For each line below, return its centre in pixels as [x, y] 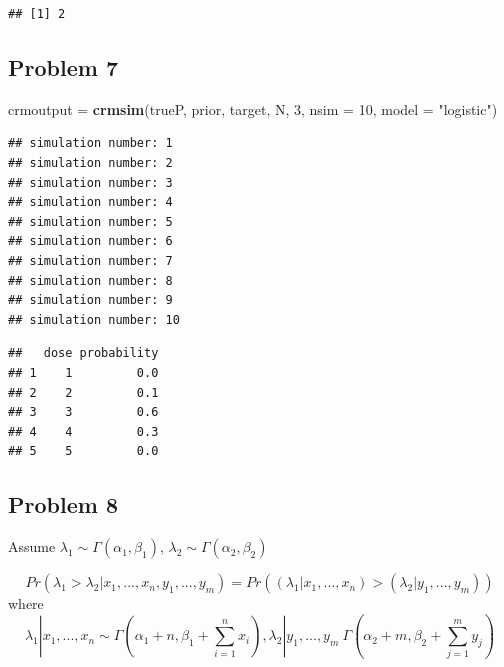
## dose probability [83, 353]
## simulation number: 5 [90, 221]
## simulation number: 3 [90, 182]
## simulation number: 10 [94, 319]
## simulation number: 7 [90, 260]
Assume [32, 546]
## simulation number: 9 [90, 300]
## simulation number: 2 [90, 162]
